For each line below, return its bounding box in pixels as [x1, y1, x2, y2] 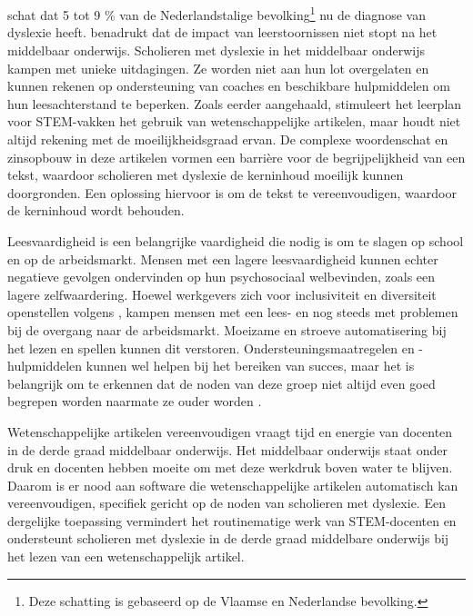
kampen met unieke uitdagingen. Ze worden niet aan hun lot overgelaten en [7, 58, 429, 77]
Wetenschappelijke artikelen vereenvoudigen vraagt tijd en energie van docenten [7, 422, 453, 441]
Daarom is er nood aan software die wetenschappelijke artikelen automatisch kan [7, 475, 458, 494]
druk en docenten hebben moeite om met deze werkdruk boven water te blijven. [7, 458, 453, 477]
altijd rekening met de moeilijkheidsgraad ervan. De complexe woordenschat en [7, 130, 448, 148]
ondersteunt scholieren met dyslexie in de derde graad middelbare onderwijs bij [7, 529, 449, 548]
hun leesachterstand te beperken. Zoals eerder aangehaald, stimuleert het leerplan [7, 94, 462, 113]
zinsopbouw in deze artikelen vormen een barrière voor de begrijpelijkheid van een [7, 147, 466, 166]
